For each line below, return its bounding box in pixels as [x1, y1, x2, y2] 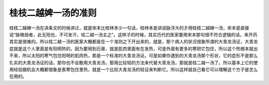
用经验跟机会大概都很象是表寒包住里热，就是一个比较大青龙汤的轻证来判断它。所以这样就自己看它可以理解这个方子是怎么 [9, 66, 258, 72]
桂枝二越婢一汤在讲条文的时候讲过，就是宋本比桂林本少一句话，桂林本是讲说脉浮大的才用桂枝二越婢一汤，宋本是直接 [9, 25, 249, 31]
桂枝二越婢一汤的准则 [9, 7, 97, 18]
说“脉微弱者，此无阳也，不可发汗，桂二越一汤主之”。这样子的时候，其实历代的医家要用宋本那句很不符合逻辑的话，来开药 [9, 31, 258, 37]
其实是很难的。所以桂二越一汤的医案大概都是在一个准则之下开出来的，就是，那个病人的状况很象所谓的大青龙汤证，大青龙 [9, 39, 258, 45]
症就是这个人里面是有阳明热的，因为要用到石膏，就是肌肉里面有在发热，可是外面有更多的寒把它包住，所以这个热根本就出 [9, 45, 258, 52]
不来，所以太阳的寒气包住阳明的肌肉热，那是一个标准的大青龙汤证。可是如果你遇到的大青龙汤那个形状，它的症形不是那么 [9, 53, 258, 59]
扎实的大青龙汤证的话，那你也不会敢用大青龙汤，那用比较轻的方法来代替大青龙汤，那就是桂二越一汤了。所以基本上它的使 [9, 60, 258, 66]
